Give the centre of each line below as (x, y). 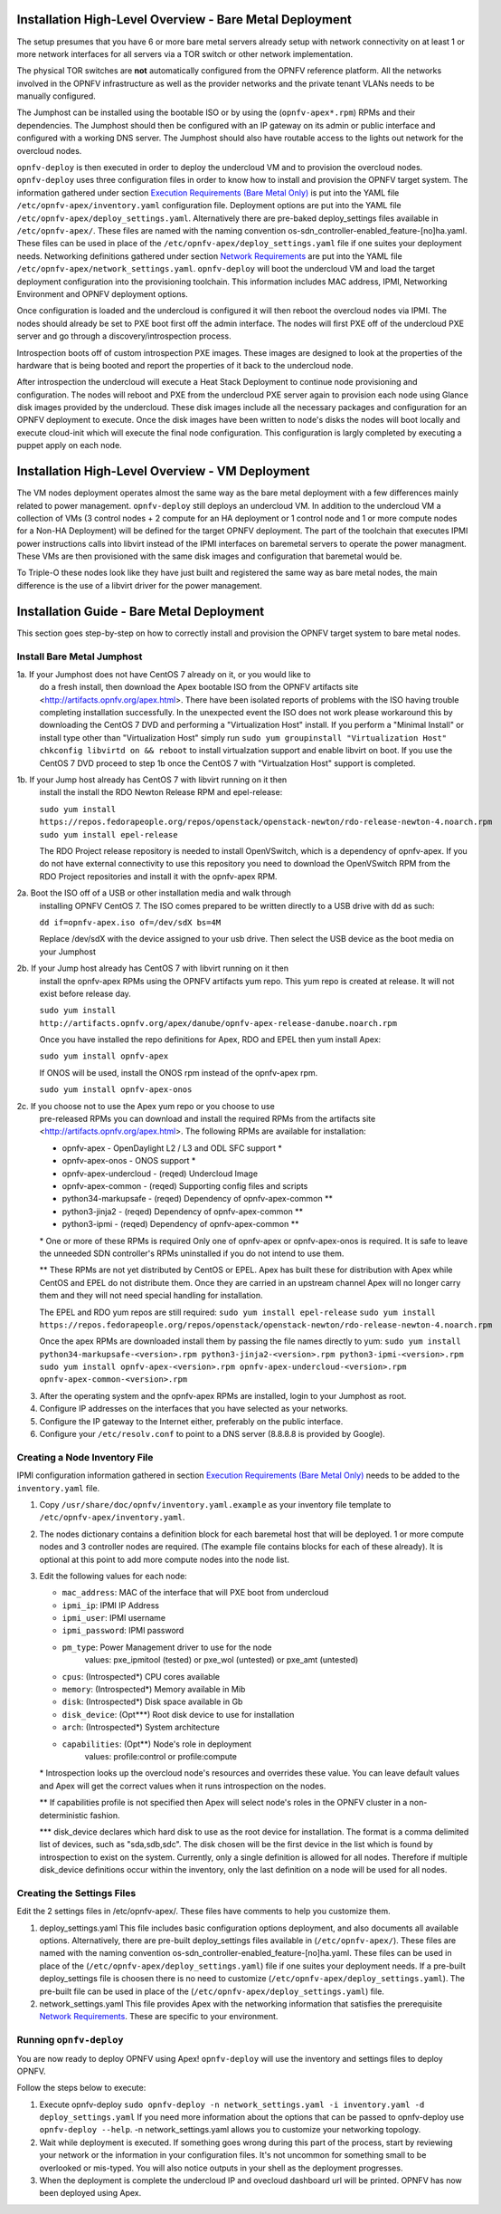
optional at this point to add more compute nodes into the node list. (164, 1559)
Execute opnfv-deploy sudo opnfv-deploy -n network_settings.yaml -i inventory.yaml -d (232, 2104)
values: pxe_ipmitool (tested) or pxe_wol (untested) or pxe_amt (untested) (222, 1660)
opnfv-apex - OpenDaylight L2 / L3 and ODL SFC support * (172, 1148)
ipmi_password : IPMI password (123, 1631)
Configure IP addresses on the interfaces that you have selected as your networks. (194, 1409)
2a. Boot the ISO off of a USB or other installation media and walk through (154, 893)
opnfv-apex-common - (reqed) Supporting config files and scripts (185, 1185)
